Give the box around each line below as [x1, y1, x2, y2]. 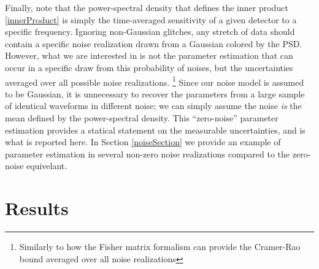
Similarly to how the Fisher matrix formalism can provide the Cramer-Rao [19, 240, 301, 253]
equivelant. [26, 159, 67, 172]
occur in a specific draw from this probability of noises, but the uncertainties [5, 61, 293, 74]
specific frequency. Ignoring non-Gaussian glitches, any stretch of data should [5, 25, 295, 38]
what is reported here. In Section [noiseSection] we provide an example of [5, 135, 281, 148]
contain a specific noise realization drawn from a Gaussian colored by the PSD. [5, 37, 302, 50]
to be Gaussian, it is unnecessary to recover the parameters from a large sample [5, 87, 305, 100]
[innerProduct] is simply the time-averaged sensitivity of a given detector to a [5, 13, 297, 26]
